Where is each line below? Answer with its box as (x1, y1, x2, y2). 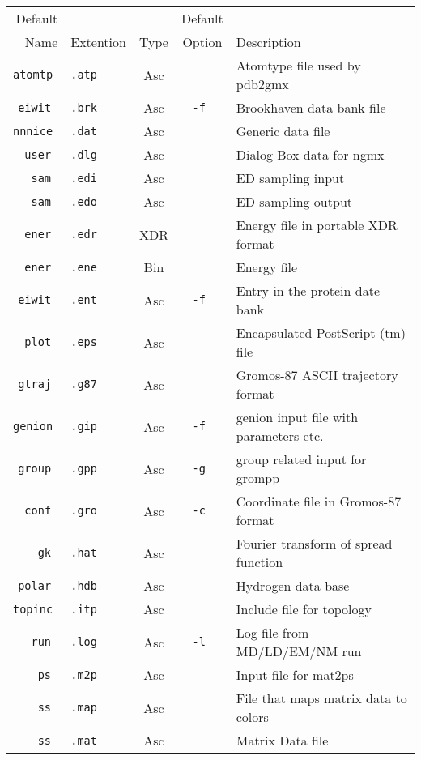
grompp (236, 468, 280, 487)
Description (236, 32, 301, 51)
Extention (70, 32, 126, 51)
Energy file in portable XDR (236, 216, 398, 234)
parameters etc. (236, 426, 324, 445)
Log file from (236, 623, 309, 642)
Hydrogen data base (236, 576, 350, 595)
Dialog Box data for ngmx (236, 145, 385, 164)
